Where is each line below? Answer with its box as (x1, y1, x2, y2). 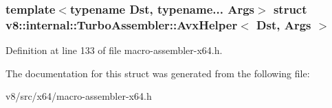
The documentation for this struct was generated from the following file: (5, 66, 310, 80)
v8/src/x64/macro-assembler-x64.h (5, 89, 152, 103)
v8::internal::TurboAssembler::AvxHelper (5, 16, 238, 33)
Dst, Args (256, 16, 311, 33)
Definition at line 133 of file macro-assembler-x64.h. (5, 43, 223, 57)
